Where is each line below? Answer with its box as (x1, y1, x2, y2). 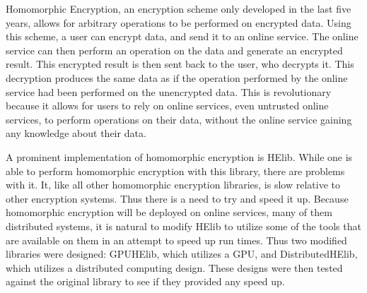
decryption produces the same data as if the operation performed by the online (6, 70, 348, 85)
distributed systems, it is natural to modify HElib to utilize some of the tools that (6, 218, 361, 233)
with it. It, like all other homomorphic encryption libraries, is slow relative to (6, 177, 340, 192)
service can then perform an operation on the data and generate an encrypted (6, 42, 343, 57)
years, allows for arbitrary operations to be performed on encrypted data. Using (6, 15, 351, 30)
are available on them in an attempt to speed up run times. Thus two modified (6, 232, 347, 247)
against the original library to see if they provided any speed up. (6, 274, 285, 289)
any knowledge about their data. (6, 126, 146, 140)
